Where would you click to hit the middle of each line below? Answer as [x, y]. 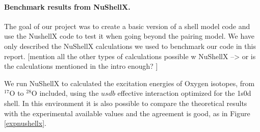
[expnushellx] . [25, 123]
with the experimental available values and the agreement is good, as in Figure [127, 113]
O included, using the [65, 93]
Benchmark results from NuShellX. [67, 6]
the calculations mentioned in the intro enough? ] [81, 66]
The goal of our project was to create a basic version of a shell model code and [127, 26]
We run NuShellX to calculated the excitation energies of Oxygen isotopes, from [129, 83]
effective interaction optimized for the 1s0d [184, 93]
